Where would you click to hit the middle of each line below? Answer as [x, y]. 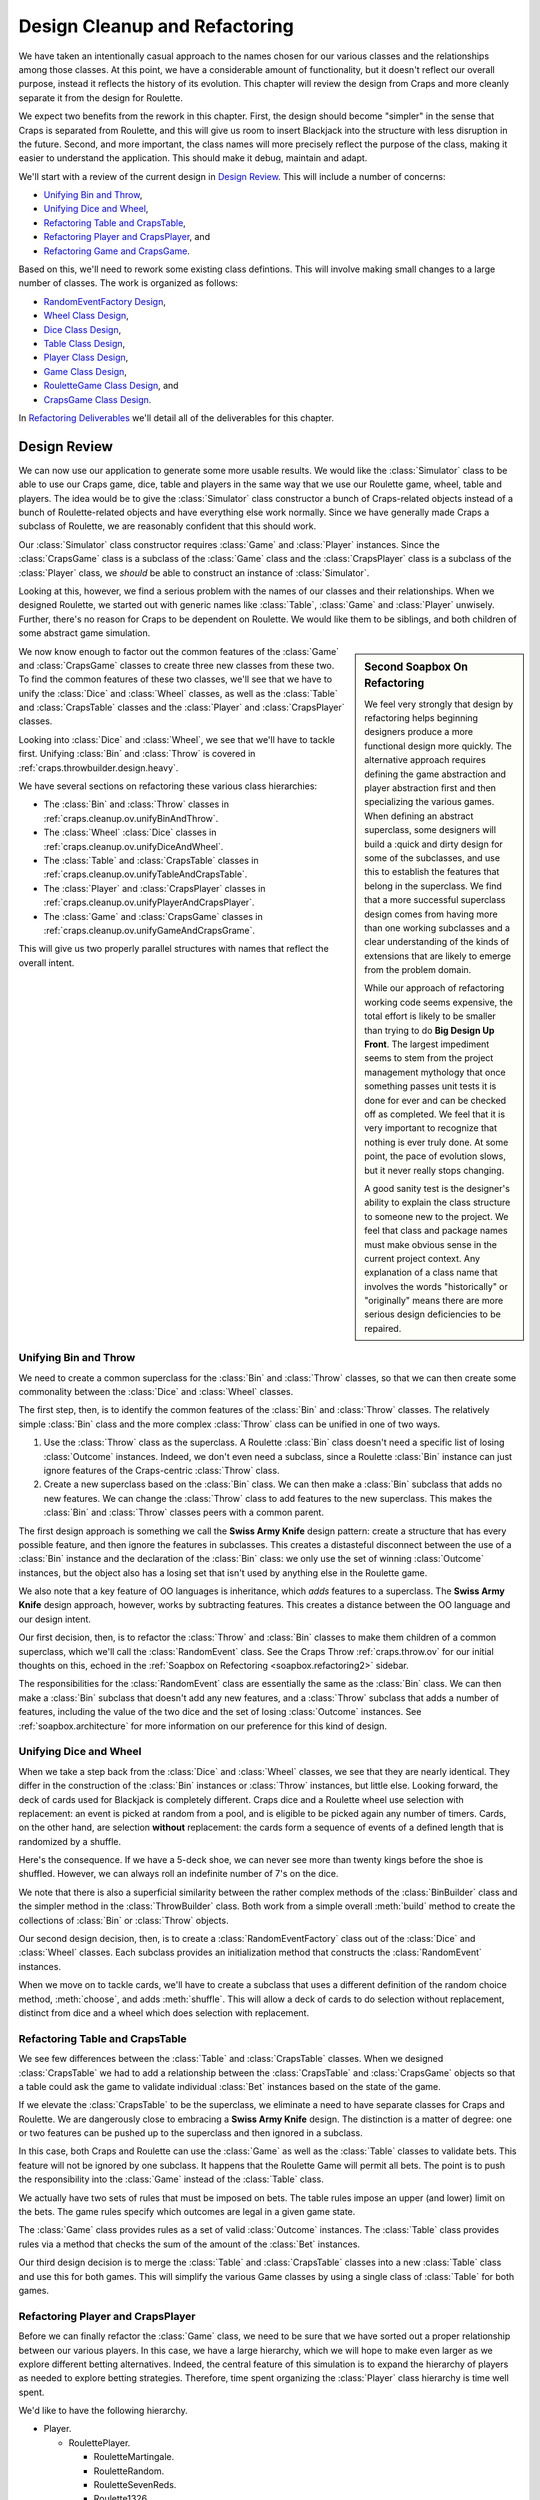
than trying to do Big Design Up [429, 1030]
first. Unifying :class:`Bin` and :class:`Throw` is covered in [137, 754]
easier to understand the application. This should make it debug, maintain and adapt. [193, 158]
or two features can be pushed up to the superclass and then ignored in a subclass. [191, 2133]
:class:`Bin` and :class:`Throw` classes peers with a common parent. [184, 1512]
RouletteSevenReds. [135, 2485]
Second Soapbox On [416, 667]
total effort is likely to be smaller [430, 1016]
